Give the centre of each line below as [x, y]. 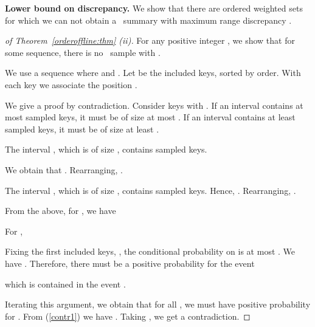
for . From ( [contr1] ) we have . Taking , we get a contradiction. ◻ [128, 316]
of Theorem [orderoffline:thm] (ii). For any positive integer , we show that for [150, 40]
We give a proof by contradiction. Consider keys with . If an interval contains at [154, 105]
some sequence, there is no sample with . [83, 52]
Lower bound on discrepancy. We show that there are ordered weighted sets [154, 8]
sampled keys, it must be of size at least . [82, 129]
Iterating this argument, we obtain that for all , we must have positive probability [158, 304]
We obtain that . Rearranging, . [64, 169]
